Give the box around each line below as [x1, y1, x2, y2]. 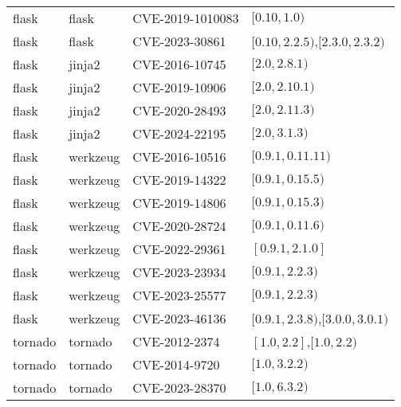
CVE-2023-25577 [132, 286, 226, 304]
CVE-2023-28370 [132, 378, 226, 397]
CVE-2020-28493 [132, 101, 226, 119]
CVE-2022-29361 [132, 240, 226, 258]
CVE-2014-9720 [132, 355, 220, 374]
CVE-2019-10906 [132, 78, 226, 96]
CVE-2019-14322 [132, 170, 226, 189]
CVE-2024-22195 [132, 124, 226, 143]
